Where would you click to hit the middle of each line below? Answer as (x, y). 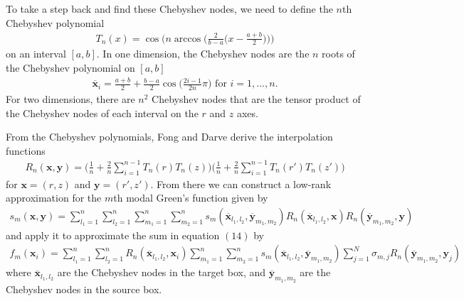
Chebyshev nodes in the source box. (84, 289)
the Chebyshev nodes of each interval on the (102, 113)
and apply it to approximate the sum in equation (113, 235)
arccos (188, 39)
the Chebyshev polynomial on (70, 67)
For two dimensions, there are (70, 98)
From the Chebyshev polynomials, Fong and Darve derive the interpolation (169, 137)
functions (26, 150)
